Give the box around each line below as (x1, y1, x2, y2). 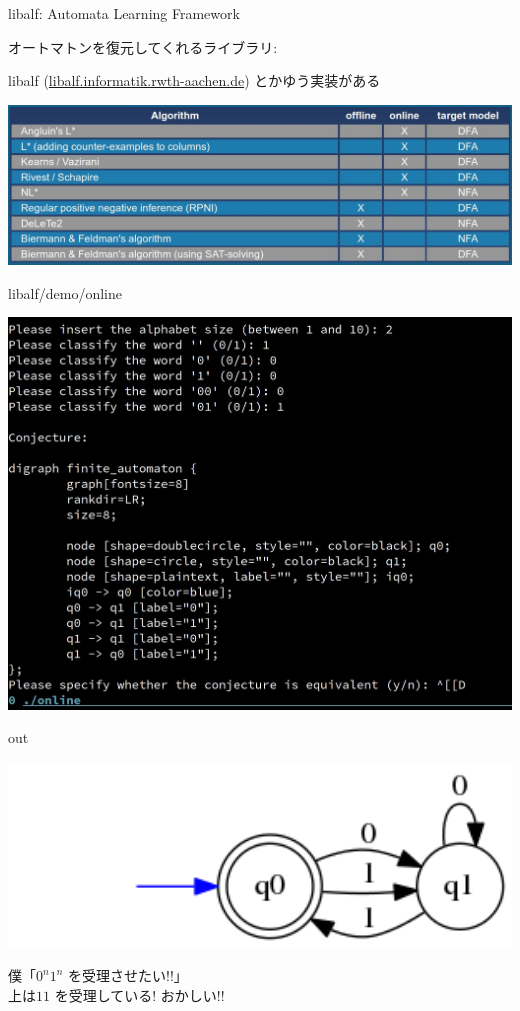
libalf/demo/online (8, 282, 122, 303)
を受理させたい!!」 (68, 965, 188, 986)
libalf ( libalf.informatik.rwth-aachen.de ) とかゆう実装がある (8, 70, 381, 91)
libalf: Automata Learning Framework (8, 3, 240, 23)
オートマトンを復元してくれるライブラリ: (8, 36, 278, 57)
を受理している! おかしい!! (54, 984, 225, 1005)
